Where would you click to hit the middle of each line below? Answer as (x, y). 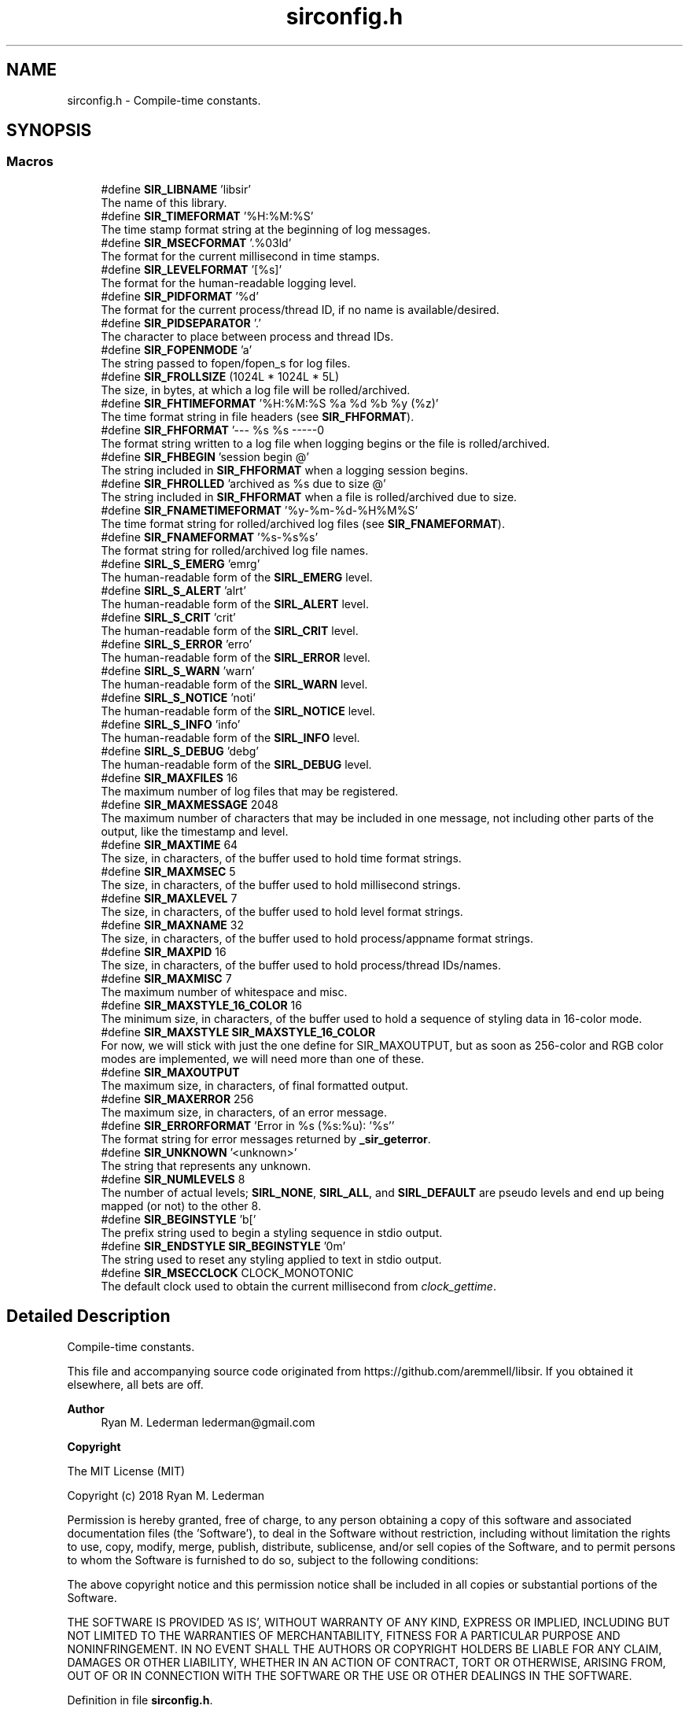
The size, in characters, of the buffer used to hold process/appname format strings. (317, 938)
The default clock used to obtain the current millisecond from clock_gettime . (298, 1286)
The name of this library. (164, 202)
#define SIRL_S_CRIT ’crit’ (168, 617)
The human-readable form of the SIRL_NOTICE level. (238, 711)
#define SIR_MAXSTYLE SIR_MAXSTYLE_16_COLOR (238, 1032)
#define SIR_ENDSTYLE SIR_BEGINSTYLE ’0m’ (223, 1246)
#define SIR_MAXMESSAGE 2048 (190, 804)
